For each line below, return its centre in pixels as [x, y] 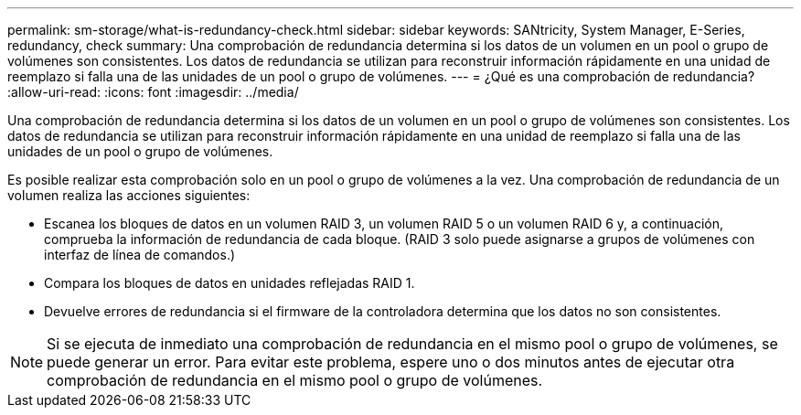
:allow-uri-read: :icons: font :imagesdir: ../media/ [153, 92]
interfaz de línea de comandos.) [140, 255]
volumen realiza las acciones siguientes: [129, 195]
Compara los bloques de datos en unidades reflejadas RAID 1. [230, 283]
